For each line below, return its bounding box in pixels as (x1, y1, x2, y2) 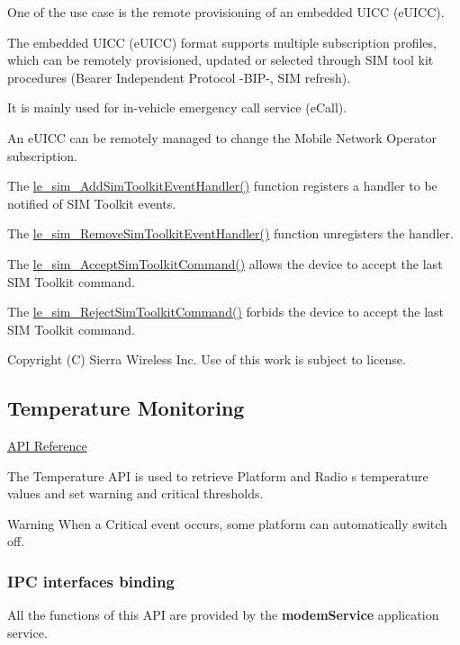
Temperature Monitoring (7, 394, 245, 422)
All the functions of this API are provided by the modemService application (7, 605, 439, 624)
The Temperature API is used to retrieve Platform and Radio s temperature (7, 466, 428, 485)
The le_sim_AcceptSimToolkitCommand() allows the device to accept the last (7, 254, 443, 273)
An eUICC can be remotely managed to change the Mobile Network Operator (7, 128, 437, 147)
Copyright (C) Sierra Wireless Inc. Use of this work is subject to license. (7, 350, 406, 369)
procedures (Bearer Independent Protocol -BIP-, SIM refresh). (7, 67, 351, 86)
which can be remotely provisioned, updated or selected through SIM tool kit (7, 50, 434, 69)
